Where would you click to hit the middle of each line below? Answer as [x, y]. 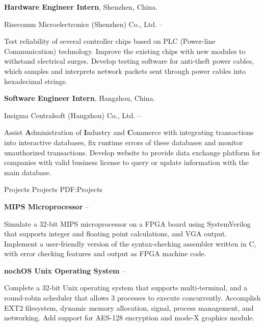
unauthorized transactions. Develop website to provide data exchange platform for [132, 152]
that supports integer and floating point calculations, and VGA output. [116, 234]
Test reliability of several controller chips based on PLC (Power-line [110, 41]
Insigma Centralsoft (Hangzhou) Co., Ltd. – [73, 115]
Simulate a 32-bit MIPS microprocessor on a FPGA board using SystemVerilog [127, 223]
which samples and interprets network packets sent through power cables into [125, 71]
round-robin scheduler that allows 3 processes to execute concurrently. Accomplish [132, 298]
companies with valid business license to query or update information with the [127, 162]
